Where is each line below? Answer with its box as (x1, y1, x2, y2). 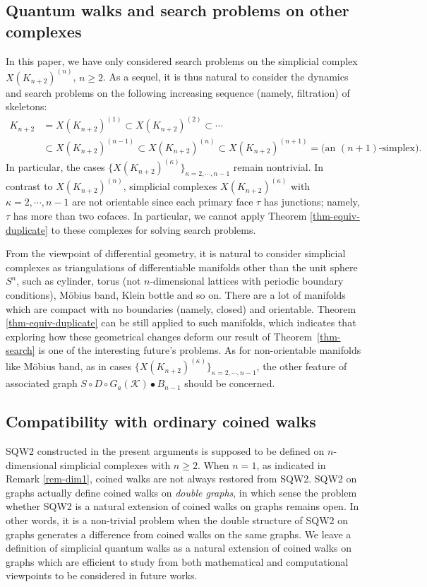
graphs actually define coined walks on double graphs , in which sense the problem (6, 485, 357, 499)
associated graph (6, 376, 78, 391)
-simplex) (378, 143, 419, 153)
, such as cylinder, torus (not (16, 273, 141, 288)
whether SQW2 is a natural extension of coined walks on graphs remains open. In (6, 499, 359, 514)
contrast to (6, 179, 53, 194)
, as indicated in (256, 457, 326, 472)
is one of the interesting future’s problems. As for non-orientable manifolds (38, 343, 361, 357)
